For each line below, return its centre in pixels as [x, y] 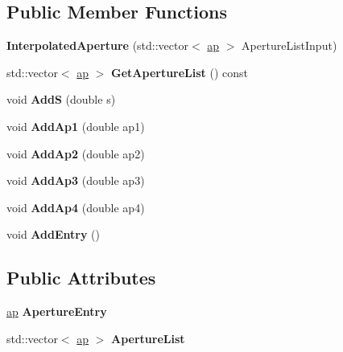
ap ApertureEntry [57, 311]
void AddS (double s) [61, 99]
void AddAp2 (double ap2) [76, 153]
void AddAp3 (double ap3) [76, 180]
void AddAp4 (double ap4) [76, 207]
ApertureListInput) [289, 45]
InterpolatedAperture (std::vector [97, 45]
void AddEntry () [53, 234]
